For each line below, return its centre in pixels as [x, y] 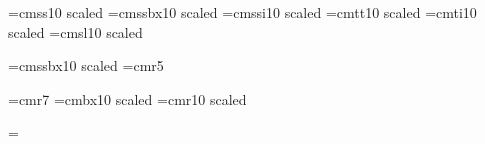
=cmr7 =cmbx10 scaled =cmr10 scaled [127, 98]
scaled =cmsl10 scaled [75, 31]
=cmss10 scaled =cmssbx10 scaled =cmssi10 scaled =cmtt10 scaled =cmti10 [242, 12]
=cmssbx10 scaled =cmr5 [86, 65]
